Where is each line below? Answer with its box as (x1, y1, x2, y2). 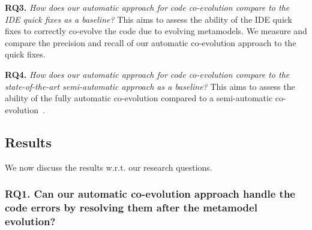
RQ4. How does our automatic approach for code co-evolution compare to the (5, 68, 290, 80)
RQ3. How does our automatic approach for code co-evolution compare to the (5, 1, 290, 13)
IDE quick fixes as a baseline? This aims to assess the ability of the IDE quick (5, 13, 292, 25)
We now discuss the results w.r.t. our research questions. (5, 161, 212, 173)
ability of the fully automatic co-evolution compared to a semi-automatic (5, 92, 273, 104)
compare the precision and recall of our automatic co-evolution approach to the (5, 36, 296, 49)
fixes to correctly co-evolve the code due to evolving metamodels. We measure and (5, 25, 307, 37)
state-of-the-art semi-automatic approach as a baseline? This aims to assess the (5, 80, 295, 92)
